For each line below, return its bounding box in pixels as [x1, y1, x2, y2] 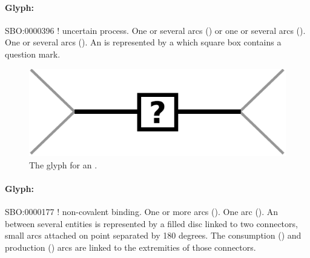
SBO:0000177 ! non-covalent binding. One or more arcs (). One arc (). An [5, 205, 279, 218]
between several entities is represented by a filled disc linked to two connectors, [5, 217, 298, 230]
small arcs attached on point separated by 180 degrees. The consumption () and [5, 229, 302, 242]
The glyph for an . [29, 158, 97, 171]
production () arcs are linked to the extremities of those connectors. [5, 240, 256, 253]
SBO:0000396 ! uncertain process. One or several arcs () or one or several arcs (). [5, 24, 306, 36]
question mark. [5, 47, 61, 60]
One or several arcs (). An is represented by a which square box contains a [5, 36, 282, 48]
